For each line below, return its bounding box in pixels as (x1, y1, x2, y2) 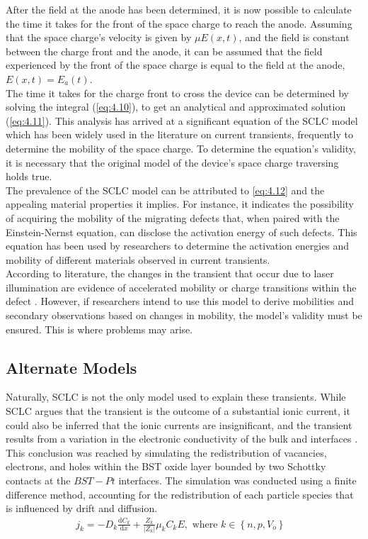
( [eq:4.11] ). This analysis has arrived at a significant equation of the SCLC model (6, 113, 358, 128)
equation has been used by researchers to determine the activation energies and (6, 238, 350, 253)
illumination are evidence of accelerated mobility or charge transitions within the (6, 279, 357, 294)
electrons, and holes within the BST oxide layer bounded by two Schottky (6, 459, 326, 474)
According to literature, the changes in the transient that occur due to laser (6, 266, 334, 281)
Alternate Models (6, 356, 137, 378)
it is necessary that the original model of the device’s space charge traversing (6, 155, 339, 170)
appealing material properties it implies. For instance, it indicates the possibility (6, 196, 355, 211)
